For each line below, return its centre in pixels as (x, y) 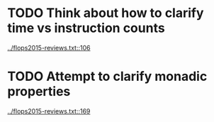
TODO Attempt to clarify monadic (107, 77)
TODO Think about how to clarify (106, 13)
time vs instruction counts (86, 28)
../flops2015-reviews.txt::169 (49, 111)
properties (39, 92)
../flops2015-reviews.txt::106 (49, 48)
